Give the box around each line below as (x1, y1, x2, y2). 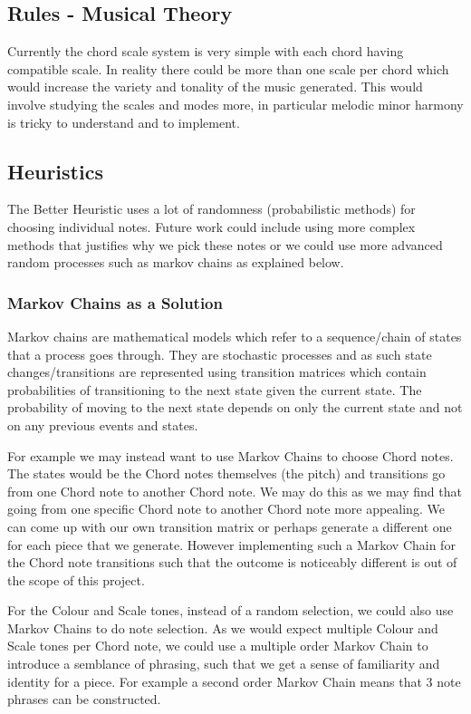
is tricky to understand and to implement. (7, 112, 240, 131)
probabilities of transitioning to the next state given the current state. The (7, 380, 422, 399)
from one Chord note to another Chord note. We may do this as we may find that (7, 481, 462, 500)
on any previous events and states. (7, 415, 198, 434)
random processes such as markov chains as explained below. (7, 253, 344, 272)
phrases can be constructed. (7, 690, 161, 709)
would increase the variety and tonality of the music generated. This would (7, 77, 423, 96)
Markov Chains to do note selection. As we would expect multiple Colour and (7, 618, 438, 637)
